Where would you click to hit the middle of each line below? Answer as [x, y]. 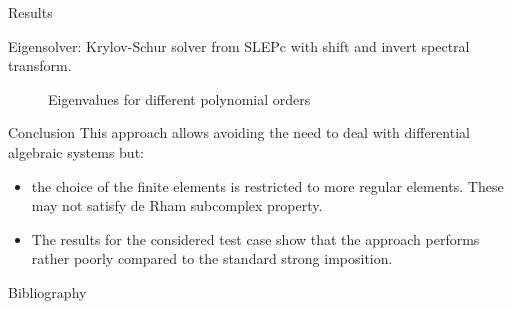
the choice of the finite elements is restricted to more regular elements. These [267, 185]
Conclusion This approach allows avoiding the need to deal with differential [239, 132]
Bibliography [47, 291]
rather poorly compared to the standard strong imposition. [212, 258]
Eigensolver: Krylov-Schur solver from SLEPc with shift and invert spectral [239, 45]
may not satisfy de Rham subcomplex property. [177, 205]
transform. [40, 65]
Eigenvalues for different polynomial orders [179, 98]
